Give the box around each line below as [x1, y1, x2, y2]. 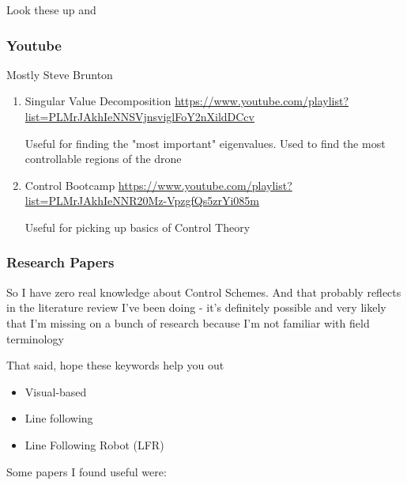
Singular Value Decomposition [24, 93, 171, 109]
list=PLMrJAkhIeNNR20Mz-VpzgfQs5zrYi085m [24, 192, 259, 209]
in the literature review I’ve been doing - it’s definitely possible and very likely [6, 299, 386, 316]
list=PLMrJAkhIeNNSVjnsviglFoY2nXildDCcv [24, 108, 254, 124]
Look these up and [6, 2, 96, 17]
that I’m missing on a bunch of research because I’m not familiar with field [6, 314, 370, 331]
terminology [6, 330, 64, 347]
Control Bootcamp [24, 176, 115, 193]
